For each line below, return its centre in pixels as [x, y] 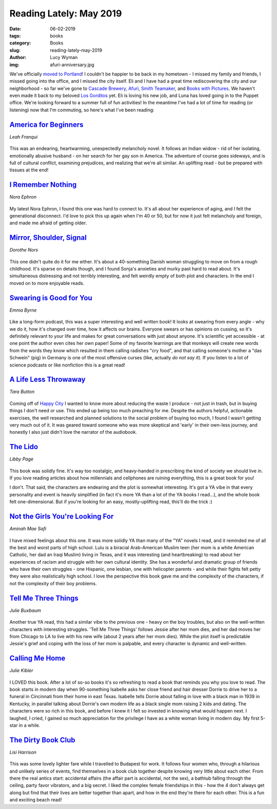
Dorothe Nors [24, 250]
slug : [15, 50]
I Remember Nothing [43, 185]
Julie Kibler [21, 670]
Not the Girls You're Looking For [62, 517]
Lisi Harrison [23, 752]
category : [20, 43]
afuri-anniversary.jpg [72, 65]
